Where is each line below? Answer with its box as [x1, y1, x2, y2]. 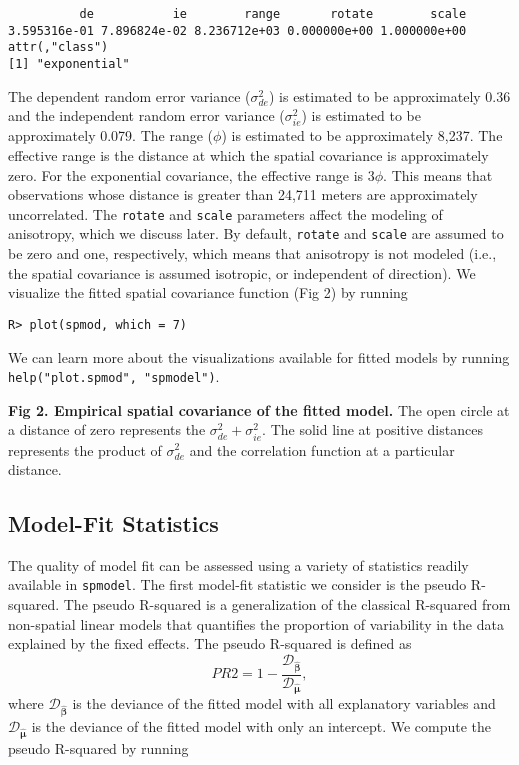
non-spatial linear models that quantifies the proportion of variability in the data [8, 613, 504, 634]
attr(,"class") [8, 40, 109, 55]
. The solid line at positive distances [262, 419, 483, 440]
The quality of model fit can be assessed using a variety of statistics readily [8, 554, 469, 575]
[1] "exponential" [8, 56, 130, 71]
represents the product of [8, 439, 162, 460]
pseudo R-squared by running [8, 737, 189, 758]
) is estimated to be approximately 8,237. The [221, 125, 503, 146]
